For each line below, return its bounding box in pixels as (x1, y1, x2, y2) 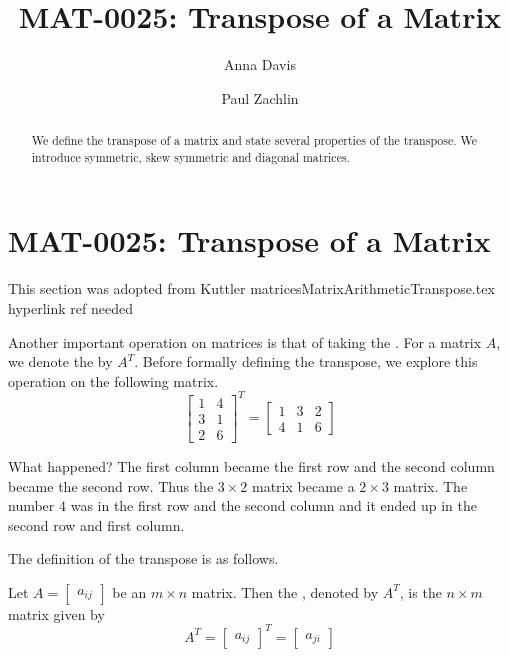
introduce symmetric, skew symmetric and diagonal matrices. (31, 148, 350, 165)
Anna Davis (224, 54, 296, 75)
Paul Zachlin (221, 87, 299, 108)
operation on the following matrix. (8, 370, 219, 391)
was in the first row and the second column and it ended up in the (70, 495, 477, 516)
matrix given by (8, 603, 105, 624)
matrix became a (251, 475, 355, 496)
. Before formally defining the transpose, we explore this (134, 351, 478, 372)
